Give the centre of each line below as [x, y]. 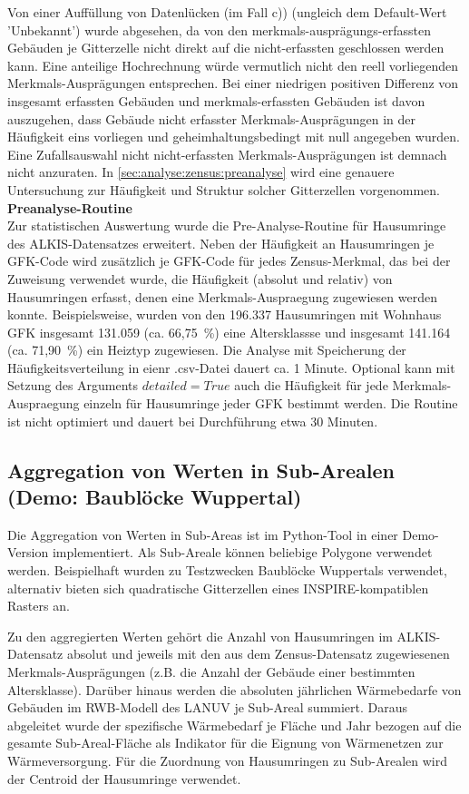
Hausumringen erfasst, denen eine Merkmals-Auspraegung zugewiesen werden [222, 296]
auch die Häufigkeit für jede [311, 385]
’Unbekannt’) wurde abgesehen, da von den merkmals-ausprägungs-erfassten [219, 29]
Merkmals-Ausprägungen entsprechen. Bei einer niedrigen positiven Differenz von [233, 83]
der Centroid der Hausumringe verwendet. [124, 778]
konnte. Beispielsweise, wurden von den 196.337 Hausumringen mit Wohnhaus [225, 314]
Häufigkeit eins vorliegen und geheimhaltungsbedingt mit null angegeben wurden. [234, 137]
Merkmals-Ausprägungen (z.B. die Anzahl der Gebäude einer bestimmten [211, 671]
